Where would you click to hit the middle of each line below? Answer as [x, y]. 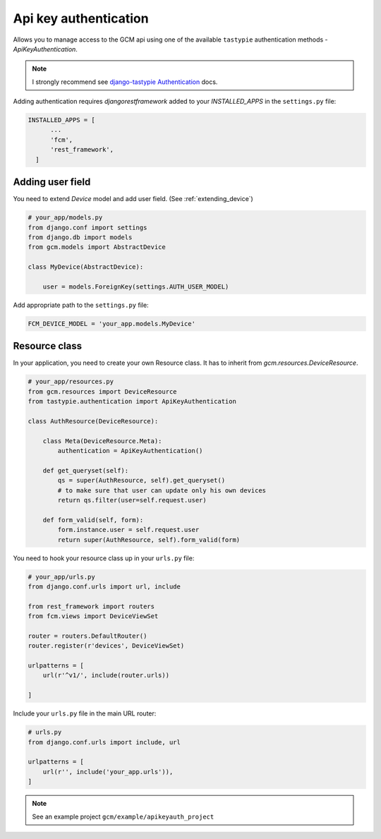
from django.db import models [80, 237]
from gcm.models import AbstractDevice [97, 247]
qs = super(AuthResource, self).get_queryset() [141, 481]
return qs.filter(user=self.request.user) [132, 500]
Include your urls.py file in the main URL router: [85, 713]
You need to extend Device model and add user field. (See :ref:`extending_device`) [133, 199]
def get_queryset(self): [86, 470]
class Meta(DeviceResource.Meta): [102, 441]
